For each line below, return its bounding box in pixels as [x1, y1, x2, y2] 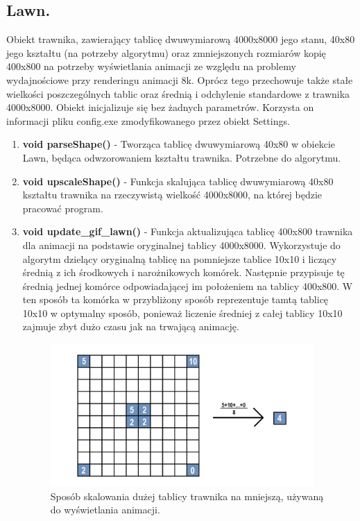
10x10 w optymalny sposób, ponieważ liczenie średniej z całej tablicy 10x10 [22, 305, 343, 320]
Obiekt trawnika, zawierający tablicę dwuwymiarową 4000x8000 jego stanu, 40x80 [6, 32, 355, 46]
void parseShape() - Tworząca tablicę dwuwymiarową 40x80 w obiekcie [22, 137, 336, 151]
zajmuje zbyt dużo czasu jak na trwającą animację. [22, 319, 239, 334]
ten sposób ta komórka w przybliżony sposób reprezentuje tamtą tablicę [22, 292, 329, 307]
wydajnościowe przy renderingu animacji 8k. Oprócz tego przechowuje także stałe [6, 72, 353, 87]
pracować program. [22, 200, 103, 215]
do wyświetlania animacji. [50, 502, 160, 517]
